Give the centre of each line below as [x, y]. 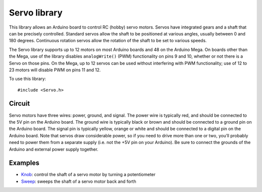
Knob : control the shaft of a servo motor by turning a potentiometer [88, 175]
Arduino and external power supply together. [54, 149]
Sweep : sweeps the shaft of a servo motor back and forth [79, 181]
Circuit [19, 104]
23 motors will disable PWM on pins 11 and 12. [55, 70]
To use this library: [27, 79]
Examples [24, 163]
